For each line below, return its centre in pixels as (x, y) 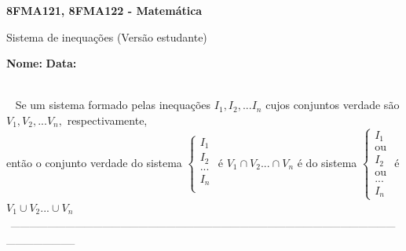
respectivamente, (107, 120)
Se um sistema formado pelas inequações (113, 105)
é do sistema (327, 162)
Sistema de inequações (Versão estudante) (107, 36)
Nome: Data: (42, 63)
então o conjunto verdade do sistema (94, 162)
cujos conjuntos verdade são (333, 105)
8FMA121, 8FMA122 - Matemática (104, 10)
